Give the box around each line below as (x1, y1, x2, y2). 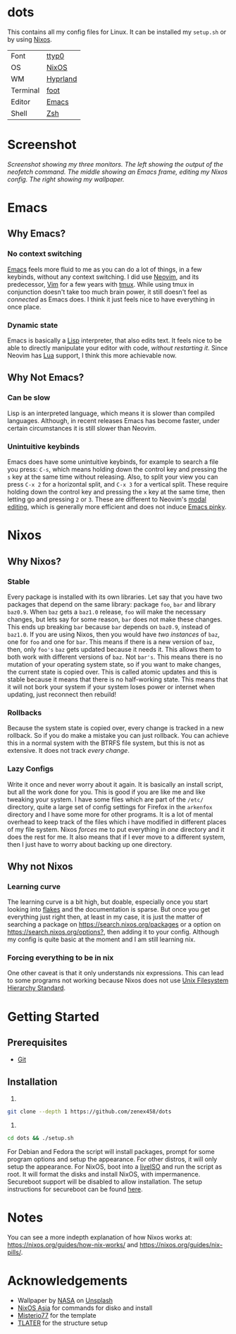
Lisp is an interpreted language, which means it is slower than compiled (7, 409, 215, 417)
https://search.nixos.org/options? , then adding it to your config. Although (7, 928, 220, 936)
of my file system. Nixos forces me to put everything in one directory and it (7, 825, 225, 833)
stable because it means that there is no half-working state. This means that (7, 675, 228, 684)
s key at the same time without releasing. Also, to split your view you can (7, 472, 218, 481)
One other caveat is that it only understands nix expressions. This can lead (7, 969, 224, 977)
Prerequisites (7, 1037, 68, 1049)
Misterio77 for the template (17, 1311, 97, 1319)
